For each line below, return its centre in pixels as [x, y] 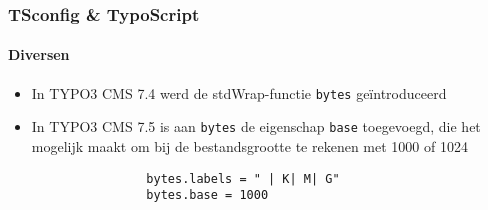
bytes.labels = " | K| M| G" [243, 178]
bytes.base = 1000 [207, 195]
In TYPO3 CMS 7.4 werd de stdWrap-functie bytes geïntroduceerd [239, 92]
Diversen [39, 54]
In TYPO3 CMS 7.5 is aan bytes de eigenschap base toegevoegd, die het [256, 126]
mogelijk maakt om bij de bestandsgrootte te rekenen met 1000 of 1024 [249, 145]
